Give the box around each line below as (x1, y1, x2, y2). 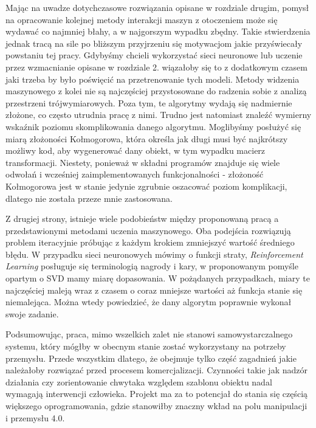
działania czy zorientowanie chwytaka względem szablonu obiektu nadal (5, 375, 272, 388)
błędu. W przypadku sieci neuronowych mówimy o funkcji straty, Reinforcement (5, 247, 303, 260)
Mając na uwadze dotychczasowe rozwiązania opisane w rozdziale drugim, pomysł (5, 1, 309, 13)
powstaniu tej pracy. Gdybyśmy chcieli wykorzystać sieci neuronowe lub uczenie (5, 49, 303, 61)
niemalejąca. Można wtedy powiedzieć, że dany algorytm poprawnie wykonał (5, 295, 292, 308)
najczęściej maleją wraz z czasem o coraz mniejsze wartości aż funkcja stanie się (5, 283, 303, 296)
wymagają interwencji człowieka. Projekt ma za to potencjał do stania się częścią (5, 387, 308, 400)
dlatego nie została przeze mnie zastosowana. (5, 192, 173, 204)
